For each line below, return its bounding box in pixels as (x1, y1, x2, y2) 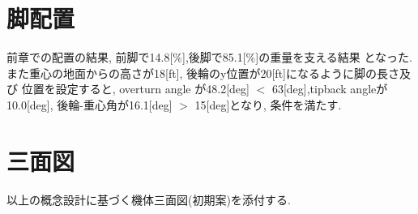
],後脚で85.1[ (182, 49, 246, 66)
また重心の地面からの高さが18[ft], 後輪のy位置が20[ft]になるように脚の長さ (6, 64, 399, 81)
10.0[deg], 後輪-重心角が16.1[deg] (6, 96, 173, 113)
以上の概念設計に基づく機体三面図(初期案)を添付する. (6, 190, 291, 208)
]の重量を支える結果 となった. (255, 49, 412, 66)
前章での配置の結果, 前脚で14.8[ (6, 49, 173, 66)
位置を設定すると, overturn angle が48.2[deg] (21, 80, 250, 97)
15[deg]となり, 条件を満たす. (194, 96, 342, 113)
